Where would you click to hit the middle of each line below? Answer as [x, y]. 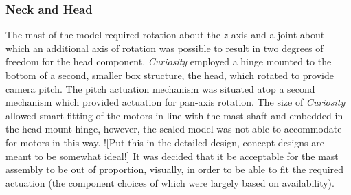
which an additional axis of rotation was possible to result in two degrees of [165, 48]
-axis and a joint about [276, 35]
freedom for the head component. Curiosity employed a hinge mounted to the [169, 61]
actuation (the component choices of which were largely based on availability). [170, 182]
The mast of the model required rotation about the [113, 35]
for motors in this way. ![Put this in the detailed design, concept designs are [165, 142]
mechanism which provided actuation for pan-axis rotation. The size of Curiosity [175, 102]
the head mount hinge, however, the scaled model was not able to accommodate [174, 129]
